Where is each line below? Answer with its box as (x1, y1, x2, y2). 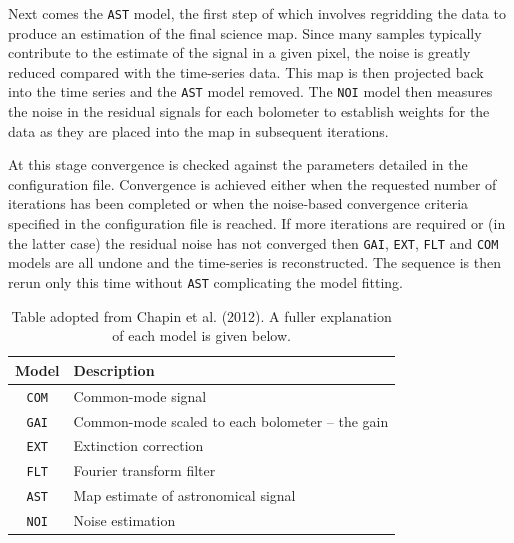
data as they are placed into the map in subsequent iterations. (8, 120, 389, 141)
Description (73, 359, 155, 380)
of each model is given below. (112, 325, 291, 346)
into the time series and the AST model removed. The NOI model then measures (8, 81, 493, 102)
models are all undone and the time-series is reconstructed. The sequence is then (8, 252, 501, 273)
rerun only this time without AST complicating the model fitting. (8, 271, 404, 292)
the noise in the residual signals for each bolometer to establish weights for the (8, 101, 490, 122)
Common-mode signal (73, 385, 207, 406)
